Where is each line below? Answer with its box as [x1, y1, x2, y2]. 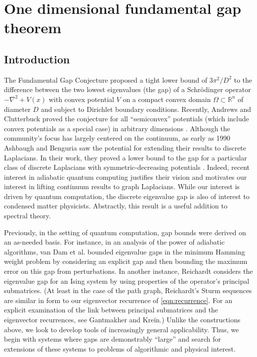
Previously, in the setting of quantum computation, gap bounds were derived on [4, 227, 246, 237]
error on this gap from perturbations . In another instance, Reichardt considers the [4, 266, 253, 276]
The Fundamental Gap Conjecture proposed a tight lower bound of [4, 74, 208, 85]
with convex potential [48, 94, 114, 104]
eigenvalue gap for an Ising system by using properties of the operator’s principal [4, 275, 250, 286]
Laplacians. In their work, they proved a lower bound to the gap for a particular [4, 152, 247, 162]
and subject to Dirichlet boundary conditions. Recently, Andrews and [41, 103, 252, 114]
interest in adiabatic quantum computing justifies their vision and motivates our [4, 171, 247, 182]
